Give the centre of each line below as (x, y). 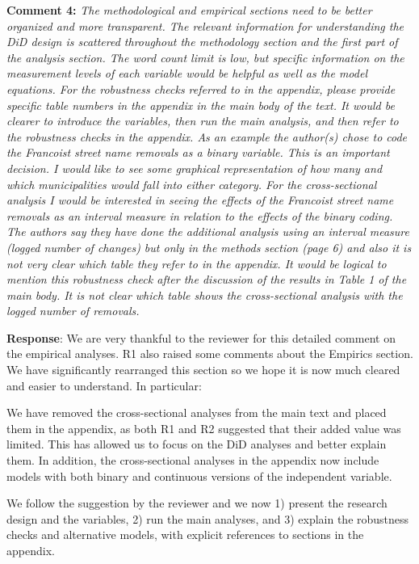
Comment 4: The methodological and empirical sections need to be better (189, 10)
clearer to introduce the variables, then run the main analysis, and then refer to (203, 121)
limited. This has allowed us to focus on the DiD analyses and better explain (197, 444)
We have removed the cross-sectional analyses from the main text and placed (197, 412)
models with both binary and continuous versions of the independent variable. (199, 476)
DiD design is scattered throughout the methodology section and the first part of (202, 42)
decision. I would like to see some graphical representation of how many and (195, 168)
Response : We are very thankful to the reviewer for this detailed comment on (201, 337)
